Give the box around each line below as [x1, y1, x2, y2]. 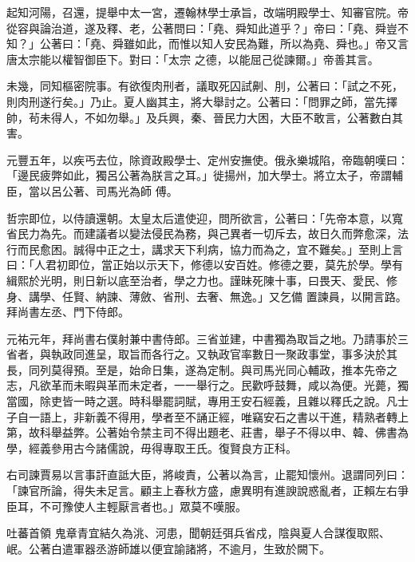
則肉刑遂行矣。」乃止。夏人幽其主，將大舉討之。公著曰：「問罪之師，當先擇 [6, 93, 397, 109]
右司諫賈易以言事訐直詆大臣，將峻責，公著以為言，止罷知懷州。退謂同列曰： [6, 466, 409, 483]
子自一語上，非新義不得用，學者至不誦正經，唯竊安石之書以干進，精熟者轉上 [6, 408, 409, 425]
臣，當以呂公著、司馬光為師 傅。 [6, 182, 178, 199]
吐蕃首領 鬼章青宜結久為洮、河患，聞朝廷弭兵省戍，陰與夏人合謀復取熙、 [6, 524, 390, 541]
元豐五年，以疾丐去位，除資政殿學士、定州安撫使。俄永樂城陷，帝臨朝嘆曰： [6, 151, 409, 168]
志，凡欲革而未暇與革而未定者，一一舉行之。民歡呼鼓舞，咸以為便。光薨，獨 [6, 377, 409, 394]
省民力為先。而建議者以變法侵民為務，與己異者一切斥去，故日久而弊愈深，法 [6, 225, 409, 242]
